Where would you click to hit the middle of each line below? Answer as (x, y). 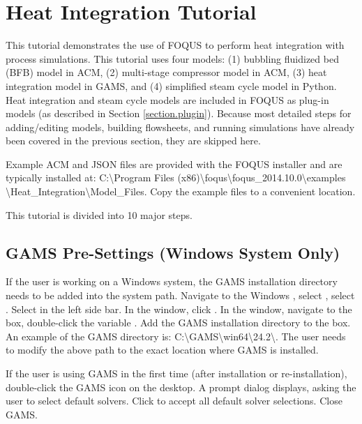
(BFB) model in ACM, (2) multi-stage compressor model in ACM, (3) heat (166, 72)
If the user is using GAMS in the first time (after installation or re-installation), (176, 373)
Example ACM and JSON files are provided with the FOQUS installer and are (174, 164)
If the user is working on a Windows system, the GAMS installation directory (172, 281)
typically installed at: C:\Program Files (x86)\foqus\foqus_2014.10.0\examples (176, 177)
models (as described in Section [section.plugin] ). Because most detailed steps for (179, 113)
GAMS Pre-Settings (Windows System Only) (173, 252)
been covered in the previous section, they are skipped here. (133, 141)
